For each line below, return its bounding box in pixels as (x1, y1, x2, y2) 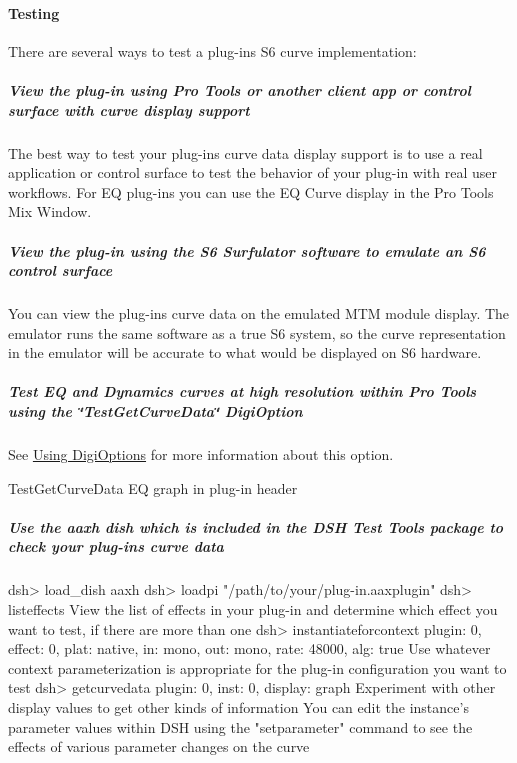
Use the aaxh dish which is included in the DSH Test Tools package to (8, 516, 504, 537)
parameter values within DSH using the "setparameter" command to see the (8, 716, 473, 737)
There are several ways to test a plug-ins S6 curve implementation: (8, 40, 417, 61)
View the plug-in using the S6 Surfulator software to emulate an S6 (8, 240, 486, 261)
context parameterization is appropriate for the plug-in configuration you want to (8, 657, 507, 678)
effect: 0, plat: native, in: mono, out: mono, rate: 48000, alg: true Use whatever (8, 638, 491, 659)
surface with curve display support (8, 99, 250, 120)
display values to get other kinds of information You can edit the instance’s (8, 696, 469, 717)
